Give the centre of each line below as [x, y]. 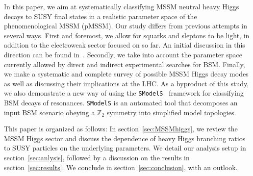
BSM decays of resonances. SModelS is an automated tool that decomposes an [121, 102]
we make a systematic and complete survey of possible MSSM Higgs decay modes [126, 74]
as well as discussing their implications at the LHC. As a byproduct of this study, [126, 83]
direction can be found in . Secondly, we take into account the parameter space [123, 54]
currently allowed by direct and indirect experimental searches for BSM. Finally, [125, 64]
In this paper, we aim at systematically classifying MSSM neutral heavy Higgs [122, 6]
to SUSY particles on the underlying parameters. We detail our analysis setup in [125, 148]
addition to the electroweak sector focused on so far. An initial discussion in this [125, 45]
